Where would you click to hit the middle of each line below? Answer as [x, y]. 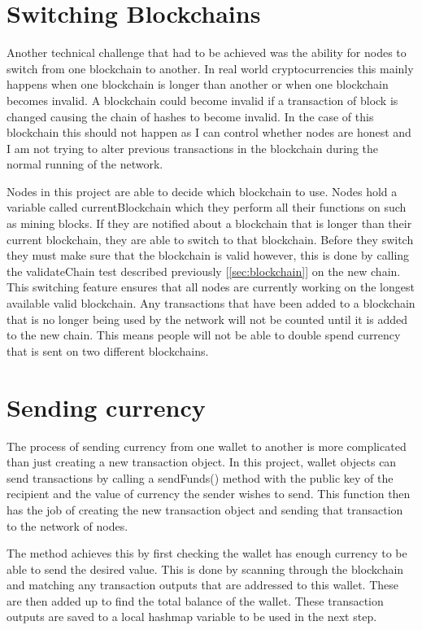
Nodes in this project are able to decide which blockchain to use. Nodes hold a [202, 191]
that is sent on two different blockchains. [108, 350]
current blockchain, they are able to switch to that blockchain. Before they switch [210, 239]
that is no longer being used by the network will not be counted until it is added [207, 319]
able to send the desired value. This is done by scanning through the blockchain [205, 569]
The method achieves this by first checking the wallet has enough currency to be [207, 553]
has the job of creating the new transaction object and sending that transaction [205, 509]
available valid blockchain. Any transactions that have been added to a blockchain [211, 303]
